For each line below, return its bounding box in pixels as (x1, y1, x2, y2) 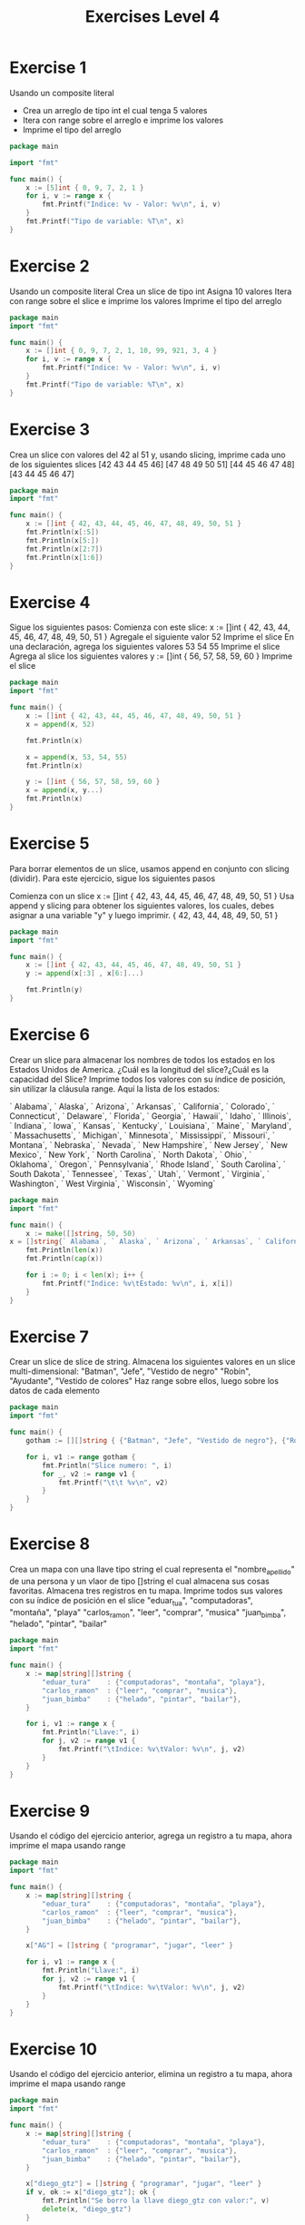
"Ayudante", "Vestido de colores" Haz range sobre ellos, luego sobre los (9, 1376, 280, 1387)
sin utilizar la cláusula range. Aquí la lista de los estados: (9, 1083, 221, 1094)
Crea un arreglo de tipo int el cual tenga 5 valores (22, 104, 208, 115)
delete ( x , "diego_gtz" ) (42, 2205, 132, 2214)
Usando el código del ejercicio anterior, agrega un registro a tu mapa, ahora (9, 1830, 292, 1841)
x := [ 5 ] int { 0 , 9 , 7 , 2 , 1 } (25, 183, 144, 192)
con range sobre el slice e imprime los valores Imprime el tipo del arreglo (9, 295, 282, 306)
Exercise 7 (9, 1327, 89, 1347)
